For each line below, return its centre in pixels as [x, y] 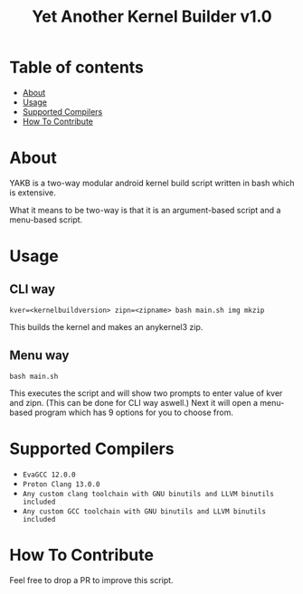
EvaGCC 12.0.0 [49, 475]
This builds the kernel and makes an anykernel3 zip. [106, 326]
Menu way [39, 356]
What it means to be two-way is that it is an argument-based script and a [145, 210]
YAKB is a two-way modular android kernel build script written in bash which [152, 183]
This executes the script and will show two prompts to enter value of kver [146, 393]
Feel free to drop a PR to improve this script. [91, 580]
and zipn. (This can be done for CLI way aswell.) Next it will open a [134, 402]
